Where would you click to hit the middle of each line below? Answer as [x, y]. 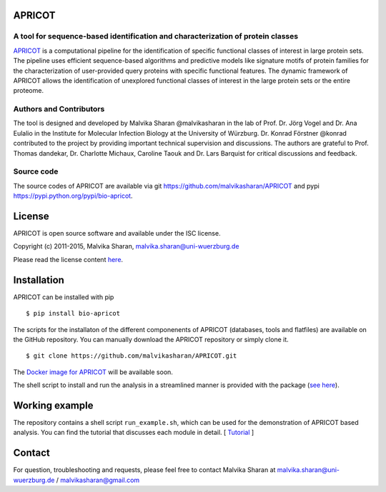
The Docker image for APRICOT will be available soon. [93, 372]
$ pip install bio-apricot [73, 313]
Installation [39, 280]
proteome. [29, 91]
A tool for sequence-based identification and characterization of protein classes [156, 36]
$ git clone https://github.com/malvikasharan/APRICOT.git [132, 356]
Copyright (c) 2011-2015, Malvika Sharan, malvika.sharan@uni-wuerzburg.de [126, 246]
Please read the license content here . [68, 259]
